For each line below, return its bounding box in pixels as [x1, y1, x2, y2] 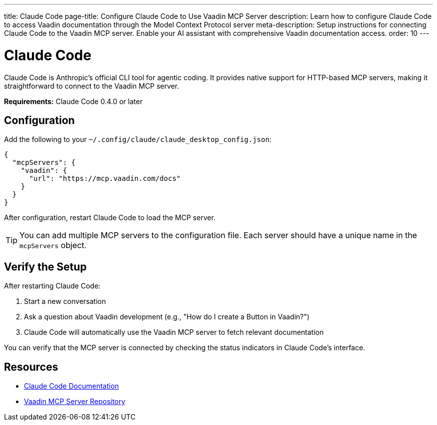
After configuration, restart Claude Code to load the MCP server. [4, 213, 216, 222]
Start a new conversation [24, 297, 106, 306]
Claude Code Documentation [24, 382, 119, 391]
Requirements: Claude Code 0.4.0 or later [4, 97, 143, 106]
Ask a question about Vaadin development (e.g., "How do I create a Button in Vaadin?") [24, 312, 310, 321]
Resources [4, 360, 58, 373]
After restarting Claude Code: [4, 282, 101, 290]
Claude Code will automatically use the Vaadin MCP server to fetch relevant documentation [24, 328, 324, 337]
